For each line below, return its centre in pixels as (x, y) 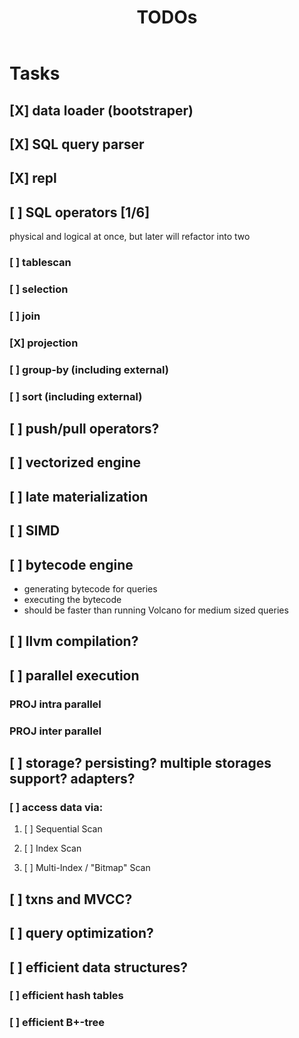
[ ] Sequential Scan (63, 829)
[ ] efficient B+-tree (57, 1023)
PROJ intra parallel (55, 704)
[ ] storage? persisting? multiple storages (140, 763)
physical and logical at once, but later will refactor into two (130, 237)
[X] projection (44, 343)
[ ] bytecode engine (71, 564)
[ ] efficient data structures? (98, 967)
